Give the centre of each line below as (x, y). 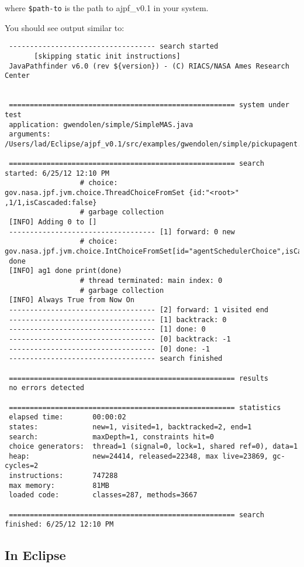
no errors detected (47, 388)
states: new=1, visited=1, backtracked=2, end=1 (130, 427)
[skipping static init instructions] (107, 56)
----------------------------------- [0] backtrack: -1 (120, 339)
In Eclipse (35, 555)
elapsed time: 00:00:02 (68, 417)
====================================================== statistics (145, 407)
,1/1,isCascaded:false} (51, 202)
